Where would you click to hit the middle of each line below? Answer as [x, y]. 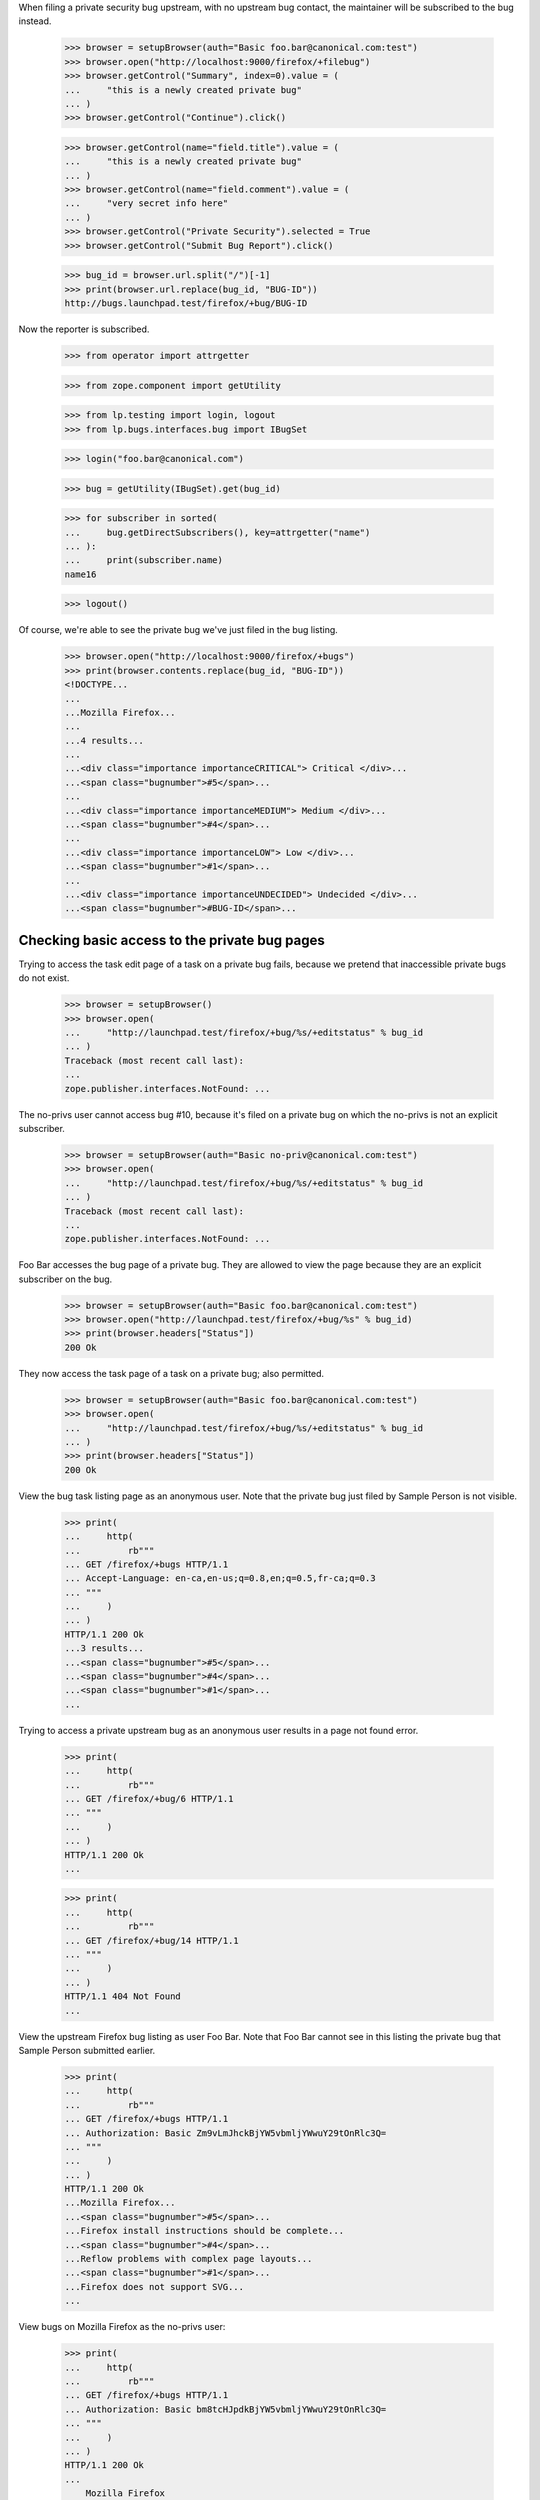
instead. [35, 21]
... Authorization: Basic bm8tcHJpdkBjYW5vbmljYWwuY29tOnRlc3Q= [225, 2409]
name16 [80, 574]
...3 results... [104, 1648]
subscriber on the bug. [65, 1279]
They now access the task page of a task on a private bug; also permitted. [171, 1373]
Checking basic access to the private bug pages [171, 940]
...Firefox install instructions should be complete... [204, 2231]
